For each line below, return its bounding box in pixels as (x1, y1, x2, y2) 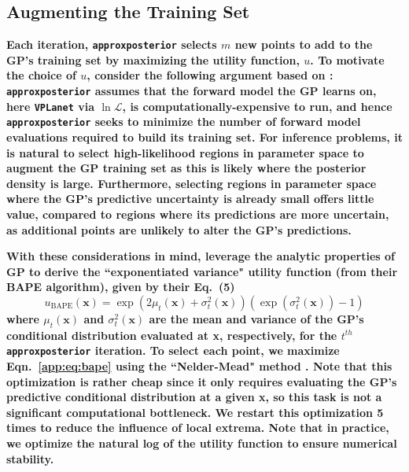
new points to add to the (234, 36, 373, 53)
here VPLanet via (6, 98, 94, 114)
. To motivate (310, 51, 385, 68)
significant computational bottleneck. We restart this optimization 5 (6, 404, 384, 420)
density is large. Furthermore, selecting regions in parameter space (6, 175, 377, 191)
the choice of (6, 67, 76, 83)
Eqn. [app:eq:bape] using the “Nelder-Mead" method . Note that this (6, 358, 392, 374)
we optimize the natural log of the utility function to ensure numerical (6, 434, 397, 451)
